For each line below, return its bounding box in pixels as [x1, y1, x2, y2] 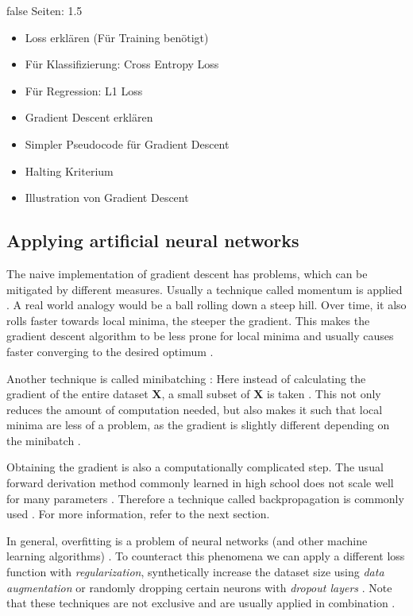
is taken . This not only [267, 385, 381, 402]
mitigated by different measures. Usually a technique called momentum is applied [6, 281, 403, 297]
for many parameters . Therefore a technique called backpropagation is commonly [6, 490, 404, 506]
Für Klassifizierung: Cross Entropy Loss [25, 56, 219, 72]
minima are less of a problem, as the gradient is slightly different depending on [6, 416, 390, 433]
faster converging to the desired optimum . [6, 343, 214, 359]
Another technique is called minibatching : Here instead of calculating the [6, 370, 366, 386]
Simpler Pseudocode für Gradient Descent [25, 135, 230, 152]
